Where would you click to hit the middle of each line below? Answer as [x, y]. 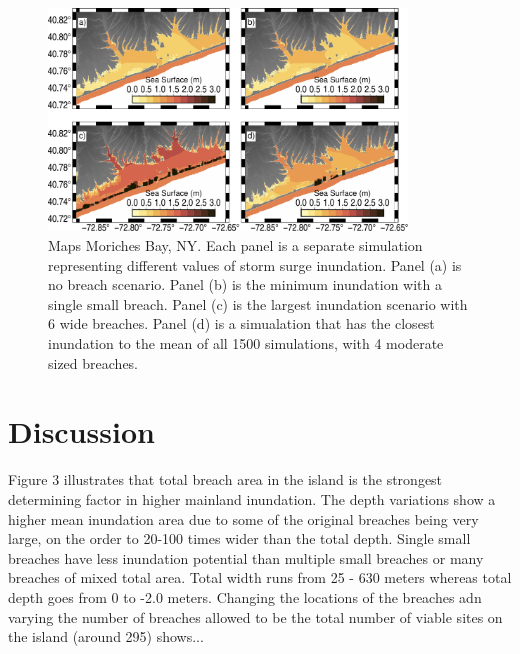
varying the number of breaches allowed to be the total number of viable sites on [255, 616]
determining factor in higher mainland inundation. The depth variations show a [252, 498]
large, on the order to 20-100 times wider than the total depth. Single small [239, 538]
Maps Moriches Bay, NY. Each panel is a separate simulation [235, 245]
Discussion [81, 431]
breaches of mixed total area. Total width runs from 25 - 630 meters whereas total [260, 577]
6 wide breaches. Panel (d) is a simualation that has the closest [241, 323]
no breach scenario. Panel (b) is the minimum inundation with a [245, 284]
